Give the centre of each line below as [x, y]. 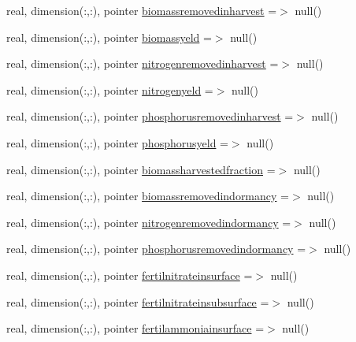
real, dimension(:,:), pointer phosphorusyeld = [117, 142]
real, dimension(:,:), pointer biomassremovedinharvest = [142, 10]
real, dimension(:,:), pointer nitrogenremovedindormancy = [149, 222]
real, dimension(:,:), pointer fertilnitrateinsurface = [130, 275]
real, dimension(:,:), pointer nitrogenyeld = [110, 89]
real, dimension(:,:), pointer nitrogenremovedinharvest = [143, 63]
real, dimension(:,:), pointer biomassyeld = [109, 37]
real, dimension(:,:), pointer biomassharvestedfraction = [141, 169]
